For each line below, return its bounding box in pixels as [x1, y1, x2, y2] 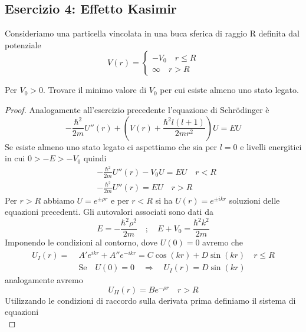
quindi [83, 152, 107, 164]
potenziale [5, 38, 41, 51]
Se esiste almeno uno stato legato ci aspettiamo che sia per [5, 140, 218, 152]
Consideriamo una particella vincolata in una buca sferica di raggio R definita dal [5, 27, 300, 39]
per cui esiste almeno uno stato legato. [160, 84, 299, 96]
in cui [5, 152, 25, 164]
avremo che [202, 236, 243, 248]
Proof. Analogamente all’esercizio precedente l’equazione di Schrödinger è [5, 103, 269, 115]
